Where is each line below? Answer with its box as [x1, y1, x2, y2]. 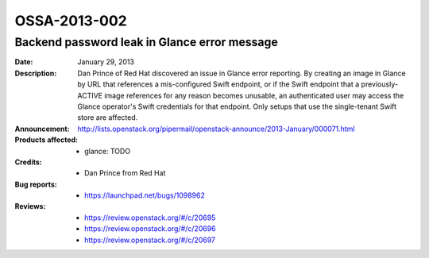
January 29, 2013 [77, 57, 135, 67]
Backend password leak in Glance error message [14, 35, 278, 49]
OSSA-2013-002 [14, 12, 127, 29]
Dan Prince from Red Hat [84, 168, 166, 178]
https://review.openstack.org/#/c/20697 [84, 235, 216, 245]
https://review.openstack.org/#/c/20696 [84, 224, 216, 233]
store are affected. [77, 113, 138, 122]
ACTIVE [77, 90, 103, 100]
